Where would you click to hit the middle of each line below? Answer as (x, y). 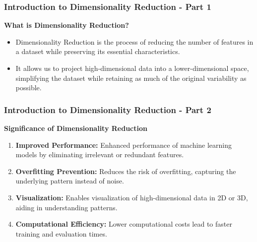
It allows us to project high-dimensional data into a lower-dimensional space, (132, 68)
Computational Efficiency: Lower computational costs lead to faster (124, 224)
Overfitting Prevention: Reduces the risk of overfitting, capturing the (126, 171)
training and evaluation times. (61, 233)
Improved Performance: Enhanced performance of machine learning (124, 145)
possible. (29, 88)
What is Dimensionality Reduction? (66, 25)
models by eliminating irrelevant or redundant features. (100, 154)
